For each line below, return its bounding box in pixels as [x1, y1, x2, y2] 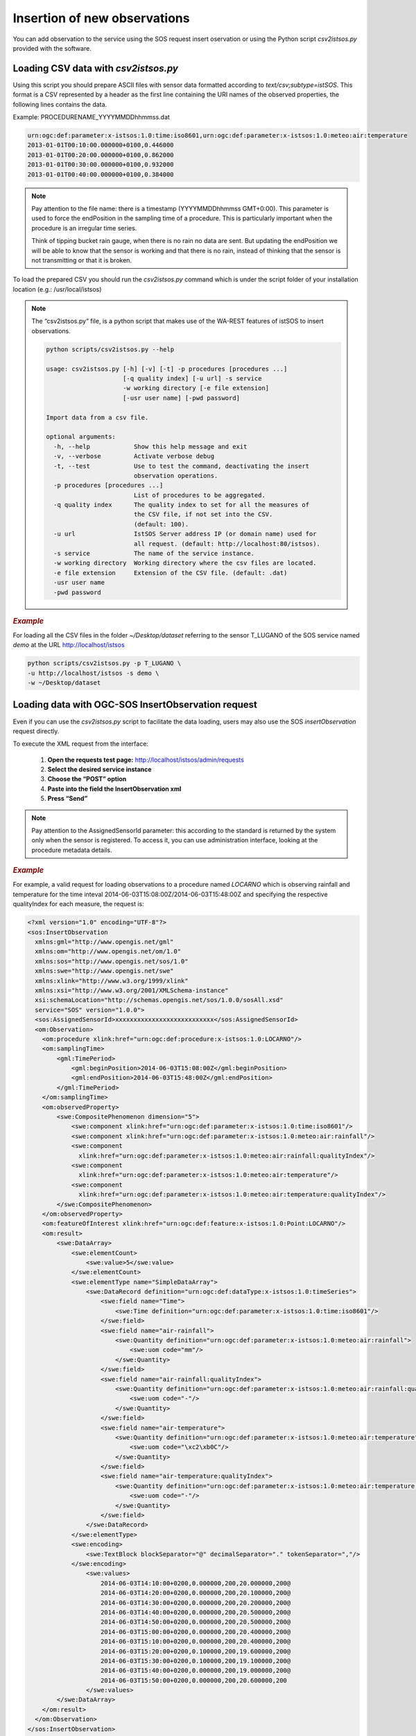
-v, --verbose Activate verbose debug [53, 452, 215, 460]
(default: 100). [133, 520, 189, 528]
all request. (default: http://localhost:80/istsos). [133, 540, 320, 548]
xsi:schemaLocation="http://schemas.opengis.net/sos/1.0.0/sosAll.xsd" [35, 996, 284, 1004]
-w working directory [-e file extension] [122, 384, 270, 392]
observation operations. [133, 471, 218, 479]
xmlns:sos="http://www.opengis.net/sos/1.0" [35, 957, 189, 965]
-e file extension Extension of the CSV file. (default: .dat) [53, 569, 288, 576]
